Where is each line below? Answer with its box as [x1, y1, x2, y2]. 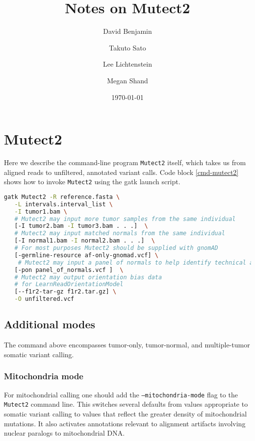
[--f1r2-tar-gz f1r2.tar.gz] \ [14, 288, 117, 295]
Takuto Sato [109, 42, 146, 52]
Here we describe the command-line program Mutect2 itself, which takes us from [4, 157, 246, 168]
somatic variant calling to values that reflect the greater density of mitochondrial [4, 408, 247, 418]
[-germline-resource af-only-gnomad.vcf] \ [14, 251, 159, 259]
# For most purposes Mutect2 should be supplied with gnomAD [14, 245, 218, 252]
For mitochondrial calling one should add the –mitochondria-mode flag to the [4, 389, 238, 399]
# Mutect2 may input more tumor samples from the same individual [14, 215, 236, 222]
